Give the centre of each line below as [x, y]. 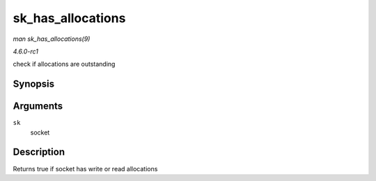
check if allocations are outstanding [64, 64]
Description [39, 152]
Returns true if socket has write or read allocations [85, 169]
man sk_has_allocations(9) [52, 39]
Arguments [38, 106]
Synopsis [34, 84]
